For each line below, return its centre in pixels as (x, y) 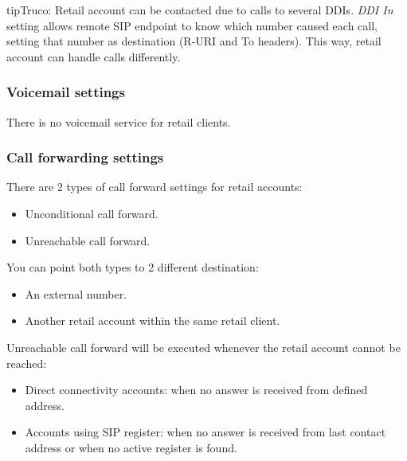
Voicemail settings (66, 92)
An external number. (76, 293)
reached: (27, 363)
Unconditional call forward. (92, 213)
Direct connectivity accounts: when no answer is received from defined (196, 390)
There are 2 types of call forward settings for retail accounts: (155, 187)
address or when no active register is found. (131, 447)
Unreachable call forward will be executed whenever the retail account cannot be (203, 347)
